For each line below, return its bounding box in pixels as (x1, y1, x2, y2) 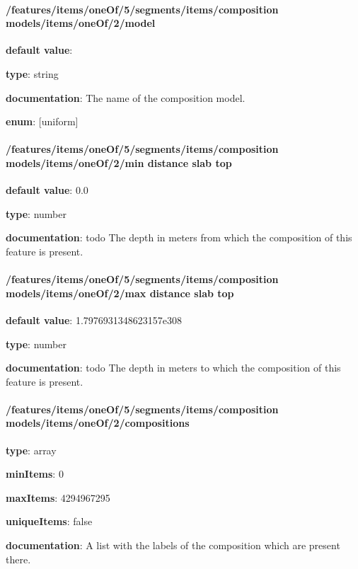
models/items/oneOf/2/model (6, 16, 156, 30)
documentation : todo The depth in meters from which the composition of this (6, 230, 352, 245)
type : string (6, 66, 59, 81)
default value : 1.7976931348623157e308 (6, 312, 182, 327)
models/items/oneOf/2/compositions (6, 415, 190, 430)
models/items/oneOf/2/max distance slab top (6, 285, 234, 300)
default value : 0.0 (6, 183, 88, 197)
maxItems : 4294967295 (6, 490, 110, 505)
